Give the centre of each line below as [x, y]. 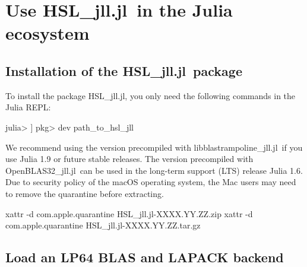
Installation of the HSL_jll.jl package [124, 70]
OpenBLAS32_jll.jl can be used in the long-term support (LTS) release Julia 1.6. [154, 170]
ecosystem [48, 33]
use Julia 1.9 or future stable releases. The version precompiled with [129, 159]
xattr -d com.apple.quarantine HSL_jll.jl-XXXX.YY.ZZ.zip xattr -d [129, 213]
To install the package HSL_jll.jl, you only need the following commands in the [151, 95]
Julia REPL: [28, 107]
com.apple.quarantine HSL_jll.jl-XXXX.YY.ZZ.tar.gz [103, 225]
